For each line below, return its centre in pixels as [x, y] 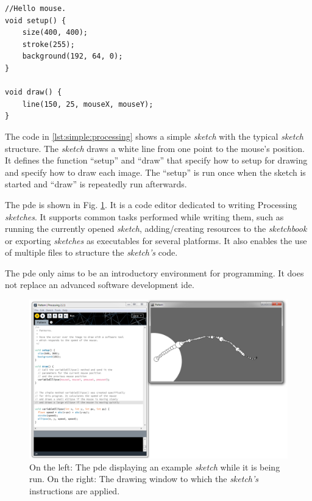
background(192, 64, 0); [73, 56]
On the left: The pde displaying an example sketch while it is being [155, 467]
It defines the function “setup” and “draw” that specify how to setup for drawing [156, 160]
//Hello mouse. [36, 9]
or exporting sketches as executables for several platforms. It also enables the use [156, 240]
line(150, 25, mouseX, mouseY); [88, 104]
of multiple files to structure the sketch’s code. [91, 252]
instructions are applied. [75, 490]
